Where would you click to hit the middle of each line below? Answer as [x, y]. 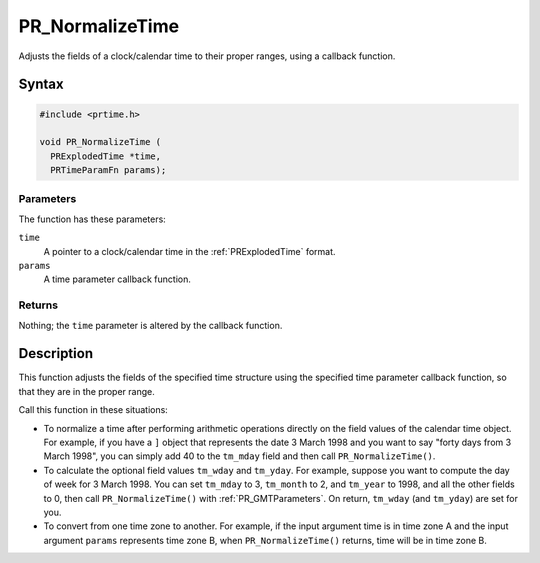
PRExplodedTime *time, [106, 156]
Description [56, 353]
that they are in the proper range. [86, 391]
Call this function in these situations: [93, 410]
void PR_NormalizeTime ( [100, 142]
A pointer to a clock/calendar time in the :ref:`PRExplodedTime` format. [189, 251]
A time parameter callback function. [117, 279]
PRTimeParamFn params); [108, 170]
